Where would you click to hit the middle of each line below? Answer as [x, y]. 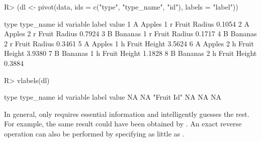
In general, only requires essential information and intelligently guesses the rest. [127, 114]
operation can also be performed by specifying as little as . [94, 133]
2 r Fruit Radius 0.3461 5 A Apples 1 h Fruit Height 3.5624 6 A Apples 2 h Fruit [129, 43]
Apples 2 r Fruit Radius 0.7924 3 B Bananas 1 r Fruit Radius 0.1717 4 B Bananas [130, 33]
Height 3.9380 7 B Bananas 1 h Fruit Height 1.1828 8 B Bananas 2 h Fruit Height [130, 53]
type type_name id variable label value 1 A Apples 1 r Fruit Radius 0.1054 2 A [127, 23]
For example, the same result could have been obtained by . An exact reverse [123, 124]
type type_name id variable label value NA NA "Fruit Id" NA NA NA [113, 97]
